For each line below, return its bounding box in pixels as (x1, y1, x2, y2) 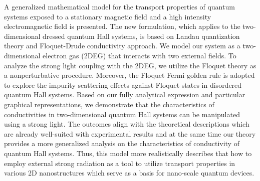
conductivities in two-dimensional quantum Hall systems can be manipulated (4, 109, 240, 119)
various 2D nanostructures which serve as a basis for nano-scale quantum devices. (4, 168, 254, 178)
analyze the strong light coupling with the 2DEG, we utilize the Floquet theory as (4, 60, 256, 70)
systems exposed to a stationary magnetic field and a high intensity (4, 11, 211, 21)
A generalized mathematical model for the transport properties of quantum (4, 1, 235, 11)
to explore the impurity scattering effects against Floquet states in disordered (4, 79, 242, 90)
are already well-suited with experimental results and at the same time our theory (4, 128, 256, 139)
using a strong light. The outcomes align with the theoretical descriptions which (4, 119, 249, 129)
